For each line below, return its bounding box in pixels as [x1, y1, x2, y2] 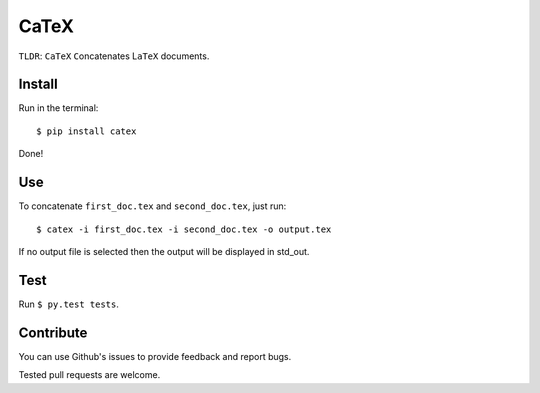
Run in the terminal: [18, 102, 99, 114]
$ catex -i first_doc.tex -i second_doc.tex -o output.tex [36, 223, 332, 235]
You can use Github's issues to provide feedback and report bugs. [18, 350, 292, 362]
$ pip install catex [36, 125, 137, 137]
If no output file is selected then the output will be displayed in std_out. [18, 245, 310, 257]
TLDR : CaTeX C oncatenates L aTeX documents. [18, 50, 210, 62]
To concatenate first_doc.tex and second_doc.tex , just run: [18, 200, 287, 212]
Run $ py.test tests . [18, 298, 119, 310]
